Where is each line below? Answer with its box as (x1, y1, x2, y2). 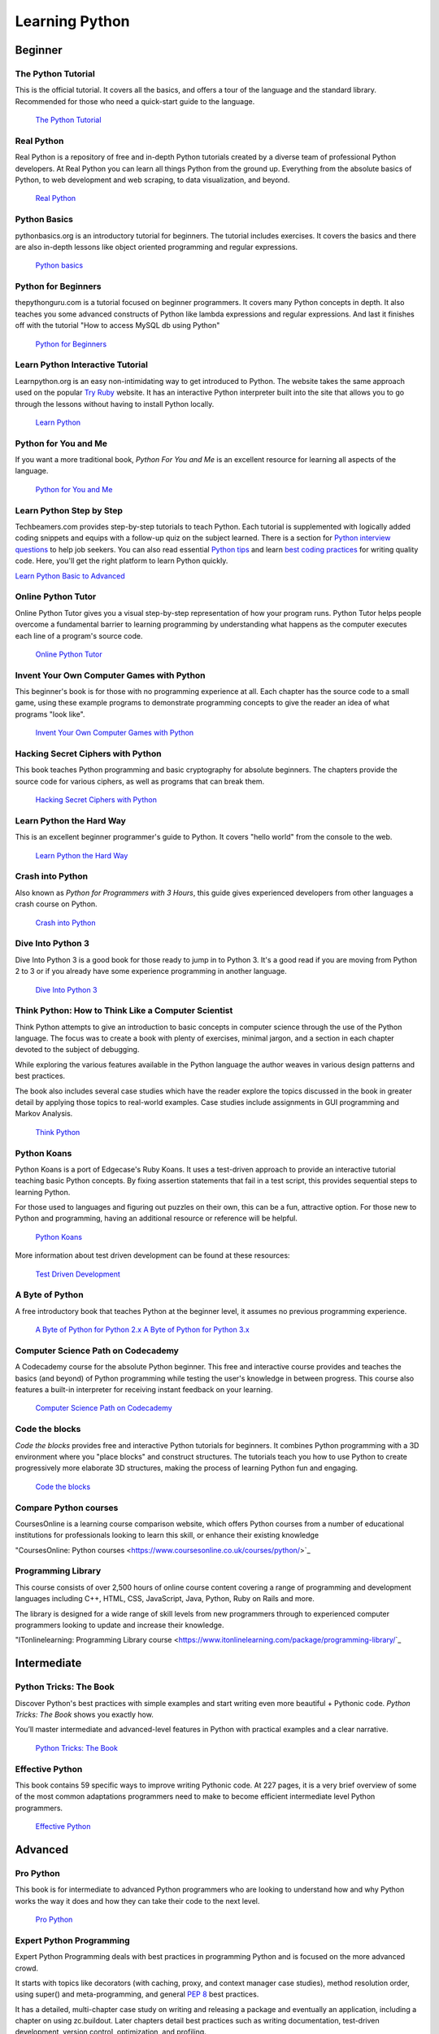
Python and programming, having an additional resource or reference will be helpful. (15, 1213, 298, 1224)
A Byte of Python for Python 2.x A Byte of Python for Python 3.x (35, 1325, 250, 1334)
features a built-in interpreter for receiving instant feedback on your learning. (15, 1385, 273, 1395)
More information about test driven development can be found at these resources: (15, 1251, 290, 1260)
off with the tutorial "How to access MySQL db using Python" (15, 321, 220, 330)
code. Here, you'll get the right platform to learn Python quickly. (15, 556, 228, 565)
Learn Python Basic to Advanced (15, 570, 125, 581)
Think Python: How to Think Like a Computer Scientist (15, 1005, 233, 1016)
